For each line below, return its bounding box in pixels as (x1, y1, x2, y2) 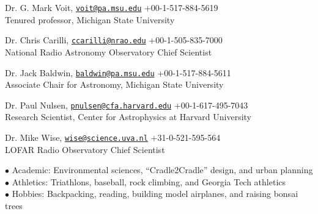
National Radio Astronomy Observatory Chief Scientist (5, 45, 212, 58)
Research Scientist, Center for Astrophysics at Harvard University (5, 110, 252, 123)
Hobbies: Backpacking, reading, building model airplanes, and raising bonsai (12, 187, 298, 200)
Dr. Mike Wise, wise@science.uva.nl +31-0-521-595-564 (5, 131, 221, 143)
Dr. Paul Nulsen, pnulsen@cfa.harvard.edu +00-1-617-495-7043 (5, 98, 248, 111)
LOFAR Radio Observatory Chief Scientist (5, 143, 165, 155)
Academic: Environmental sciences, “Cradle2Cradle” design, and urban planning (12, 163, 313, 176)
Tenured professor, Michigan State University (5, 13, 175, 26)
